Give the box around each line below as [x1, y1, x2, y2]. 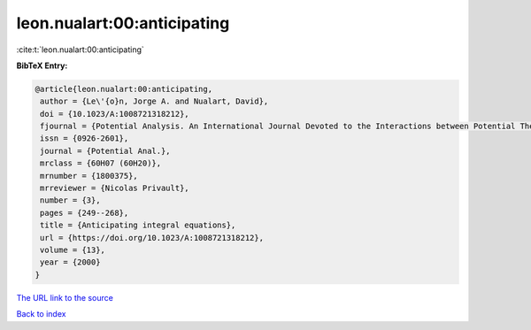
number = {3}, [40, 196, 101, 205]
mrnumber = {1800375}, [40, 171, 139, 180]
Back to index [16, 309, 66, 319]
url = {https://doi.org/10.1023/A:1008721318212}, [40, 233, 265, 242]
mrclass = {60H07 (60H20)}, [40, 158, 162, 168]
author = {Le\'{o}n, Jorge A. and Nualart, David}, [40, 96, 269, 106]
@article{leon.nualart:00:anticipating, [35, 84, 212, 94]
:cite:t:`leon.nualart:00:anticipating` [16, 44, 145, 55]
